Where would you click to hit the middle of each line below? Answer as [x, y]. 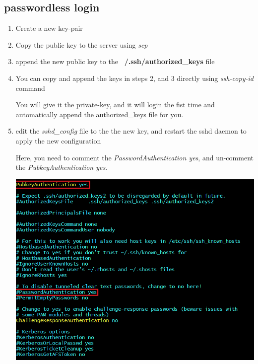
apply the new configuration [58, 140]
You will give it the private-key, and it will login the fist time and [115, 105]
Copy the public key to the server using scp [82, 44]
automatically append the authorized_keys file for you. [99, 114]
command [30, 88]
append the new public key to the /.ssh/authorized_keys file [115, 61]
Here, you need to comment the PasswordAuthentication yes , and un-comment [134, 157]
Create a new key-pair [49, 28]
